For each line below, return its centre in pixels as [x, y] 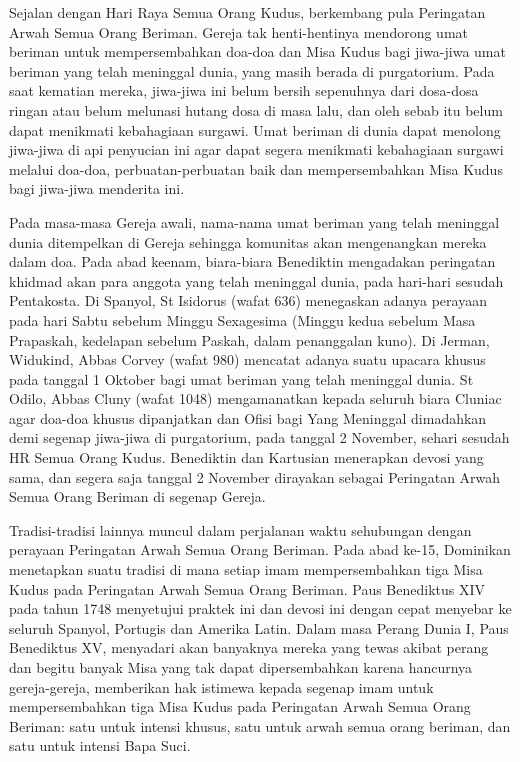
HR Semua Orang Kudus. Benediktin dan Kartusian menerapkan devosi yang [246, 457]
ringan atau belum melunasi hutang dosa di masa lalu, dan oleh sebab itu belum [256, 109]
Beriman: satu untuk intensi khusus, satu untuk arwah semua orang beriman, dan [260, 725]
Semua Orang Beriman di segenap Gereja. [137, 496]
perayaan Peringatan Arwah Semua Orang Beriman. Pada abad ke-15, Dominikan [260, 549]
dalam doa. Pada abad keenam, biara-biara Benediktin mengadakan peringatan [252, 261]
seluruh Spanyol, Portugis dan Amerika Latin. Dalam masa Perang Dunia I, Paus [259, 627]
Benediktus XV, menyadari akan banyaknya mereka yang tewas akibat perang [249, 647]
